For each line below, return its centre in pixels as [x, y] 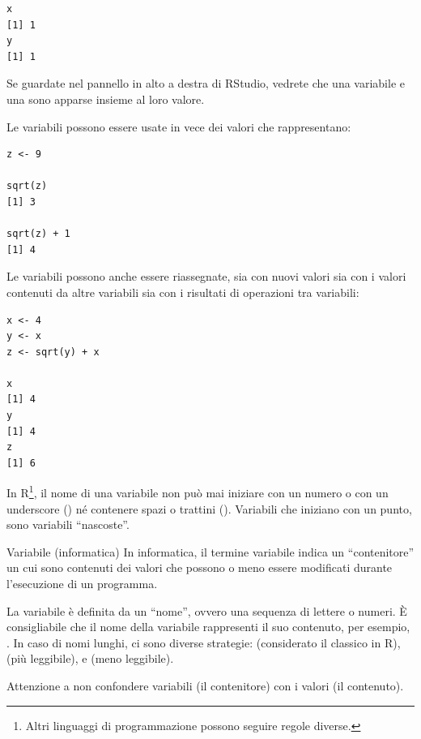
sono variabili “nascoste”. [68, 524]
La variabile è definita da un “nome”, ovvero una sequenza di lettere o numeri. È [207, 610]
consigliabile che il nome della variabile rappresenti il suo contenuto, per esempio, [208, 627]
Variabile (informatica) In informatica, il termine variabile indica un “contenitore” [210, 551]
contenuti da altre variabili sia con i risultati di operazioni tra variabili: [183, 292]
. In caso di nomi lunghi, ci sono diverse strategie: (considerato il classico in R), [204, 642]
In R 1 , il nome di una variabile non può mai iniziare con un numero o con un [198, 492]
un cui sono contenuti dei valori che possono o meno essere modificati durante [200, 567]
